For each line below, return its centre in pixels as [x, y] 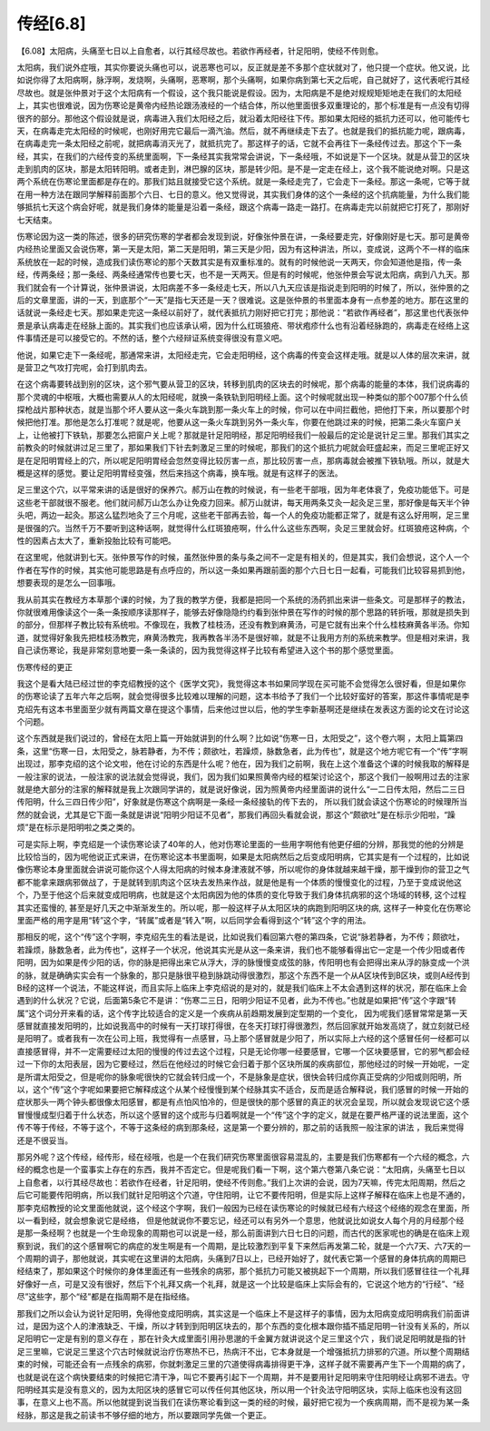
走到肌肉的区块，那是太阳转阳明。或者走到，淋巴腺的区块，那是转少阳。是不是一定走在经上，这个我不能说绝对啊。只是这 [243, 169]
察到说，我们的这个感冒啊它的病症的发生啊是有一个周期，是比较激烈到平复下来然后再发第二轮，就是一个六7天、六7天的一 [244, 1246]
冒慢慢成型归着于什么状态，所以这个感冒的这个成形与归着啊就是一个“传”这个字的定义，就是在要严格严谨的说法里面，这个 [243, 1115]
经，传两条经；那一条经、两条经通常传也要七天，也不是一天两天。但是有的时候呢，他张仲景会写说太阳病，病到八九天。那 [243, 275]
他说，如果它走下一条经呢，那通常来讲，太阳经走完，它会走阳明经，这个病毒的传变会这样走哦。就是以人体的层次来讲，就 [243, 355]
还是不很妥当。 [44, 1140]
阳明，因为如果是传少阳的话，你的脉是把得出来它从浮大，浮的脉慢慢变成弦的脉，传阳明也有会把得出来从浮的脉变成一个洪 [243, 962]
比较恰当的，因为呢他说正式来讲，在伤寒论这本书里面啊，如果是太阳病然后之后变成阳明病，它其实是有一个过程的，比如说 [243, 856]
